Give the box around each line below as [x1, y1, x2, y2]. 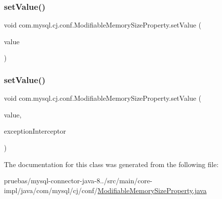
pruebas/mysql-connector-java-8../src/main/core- [4, 175, 152, 186]
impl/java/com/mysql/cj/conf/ [4, 185, 98, 195]
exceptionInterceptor [4, 126, 66, 136]
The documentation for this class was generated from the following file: [4, 159, 219, 169]
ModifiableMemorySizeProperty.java [97, 185, 207, 195]
